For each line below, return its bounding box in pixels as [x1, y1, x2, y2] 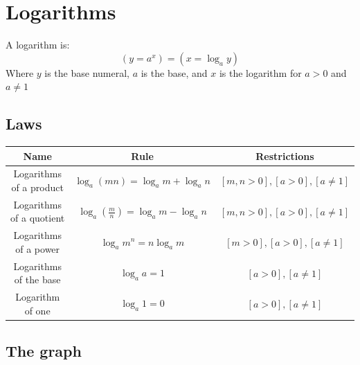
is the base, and [141, 65, 208, 80]
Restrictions [255, 148, 314, 163]
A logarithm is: [6, 37, 70, 52]
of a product [11, 180, 64, 195]
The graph [6, 340, 82, 362]
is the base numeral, [44, 65, 129, 80]
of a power [15, 241, 60, 256]
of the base [14, 272, 61, 287]
